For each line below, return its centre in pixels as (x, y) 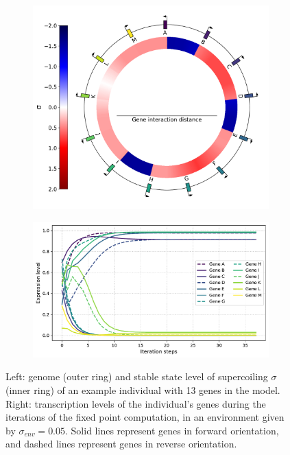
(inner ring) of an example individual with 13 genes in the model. (143, 389)
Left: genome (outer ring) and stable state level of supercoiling (137, 376)
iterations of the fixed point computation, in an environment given (145, 417)
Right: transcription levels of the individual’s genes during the (136, 403)
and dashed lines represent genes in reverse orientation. (121, 444)
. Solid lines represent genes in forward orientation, (172, 430)
